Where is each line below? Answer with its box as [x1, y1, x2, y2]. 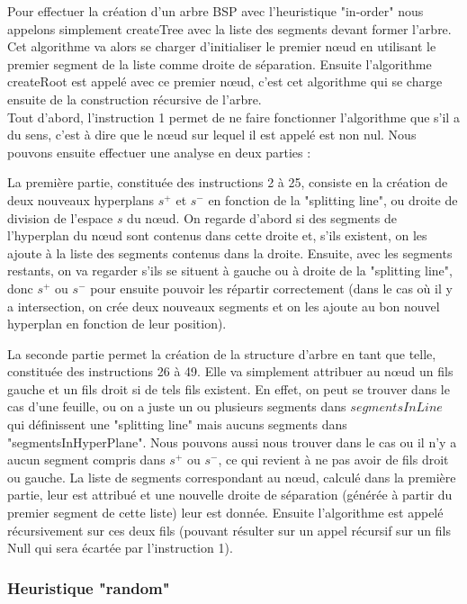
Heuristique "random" [7, 576, 170, 599]
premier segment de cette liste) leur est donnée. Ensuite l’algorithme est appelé [7, 503, 444, 522]
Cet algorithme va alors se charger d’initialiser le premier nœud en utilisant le [7, 37, 436, 56]
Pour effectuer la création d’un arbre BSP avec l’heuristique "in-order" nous [7, 2, 424, 20]
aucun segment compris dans [7, 450, 166, 469]
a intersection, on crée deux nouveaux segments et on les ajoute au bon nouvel [7, 296, 440, 315]
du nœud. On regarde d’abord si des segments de [127, 208, 397, 227]
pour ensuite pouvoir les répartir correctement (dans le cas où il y [90, 278, 453, 297]
